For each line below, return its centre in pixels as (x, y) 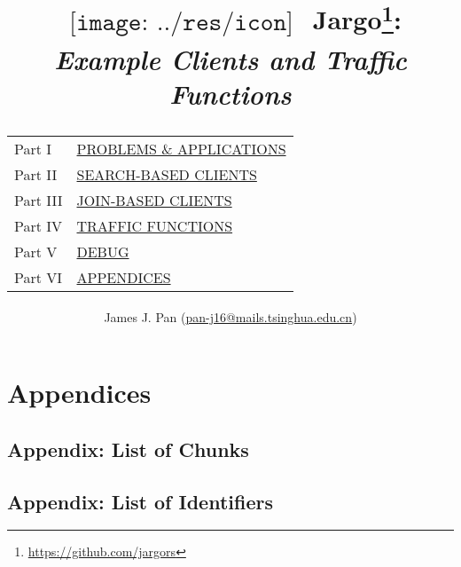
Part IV (39, 225)
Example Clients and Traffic (230, 59)
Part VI (39, 277)
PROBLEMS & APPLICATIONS (181, 148)
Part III (39, 200)
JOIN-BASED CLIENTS (154, 200)
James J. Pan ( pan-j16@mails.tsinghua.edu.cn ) (230, 316)
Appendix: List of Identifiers (140, 501)
